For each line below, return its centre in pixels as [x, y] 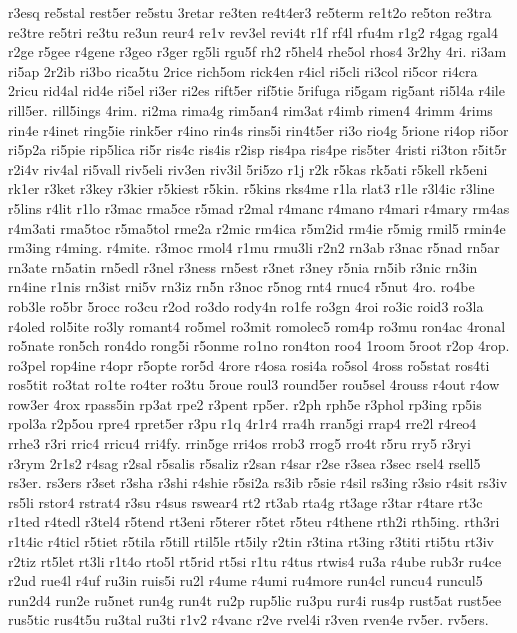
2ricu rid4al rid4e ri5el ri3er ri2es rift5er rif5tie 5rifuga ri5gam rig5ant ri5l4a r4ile [256, 90]
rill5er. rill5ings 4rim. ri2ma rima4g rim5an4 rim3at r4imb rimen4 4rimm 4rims [250, 109]
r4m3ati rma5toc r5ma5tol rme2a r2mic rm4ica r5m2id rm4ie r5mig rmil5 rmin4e [257, 227]
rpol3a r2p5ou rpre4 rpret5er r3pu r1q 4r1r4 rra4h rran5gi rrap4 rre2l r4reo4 [242, 423]
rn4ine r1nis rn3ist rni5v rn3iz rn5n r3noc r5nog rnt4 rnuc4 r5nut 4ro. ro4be [241, 286]
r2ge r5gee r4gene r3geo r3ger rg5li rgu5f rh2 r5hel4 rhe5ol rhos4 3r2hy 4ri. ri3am [257, 51]
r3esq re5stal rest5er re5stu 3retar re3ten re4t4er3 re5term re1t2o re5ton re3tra [250, 12]
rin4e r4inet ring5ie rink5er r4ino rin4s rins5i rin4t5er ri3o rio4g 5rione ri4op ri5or [258, 129]
